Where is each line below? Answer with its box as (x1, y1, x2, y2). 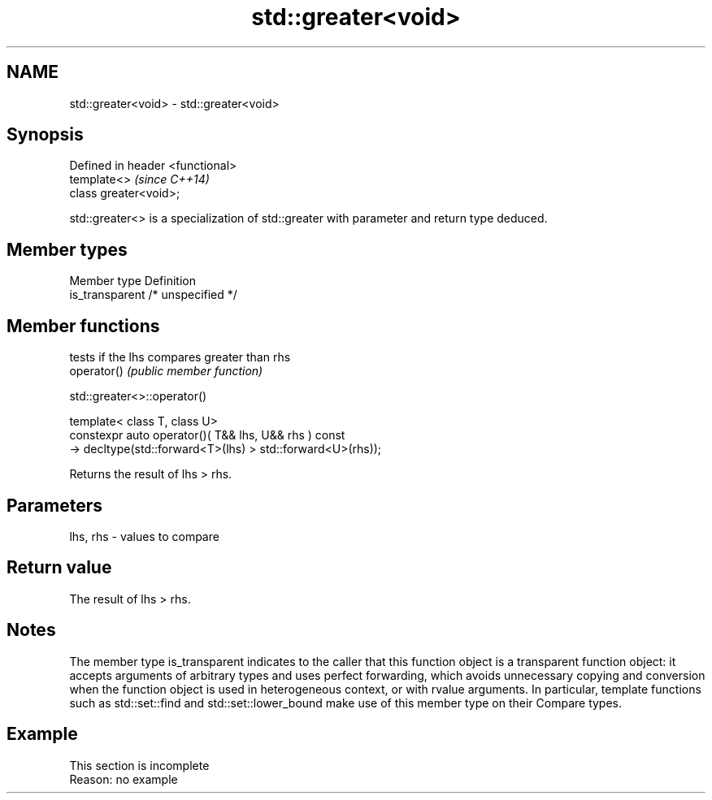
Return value (7, 557, 112, 578)
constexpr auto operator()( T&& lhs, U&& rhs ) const (69, 428, 345, 443)
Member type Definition (69, 274, 196, 288)
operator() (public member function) (69, 364, 263, 378)
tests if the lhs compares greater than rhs (69, 350, 291, 365)
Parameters (7, 495, 102, 516)
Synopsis (7, 124, 84, 145)
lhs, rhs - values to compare (69, 529, 219, 543)
